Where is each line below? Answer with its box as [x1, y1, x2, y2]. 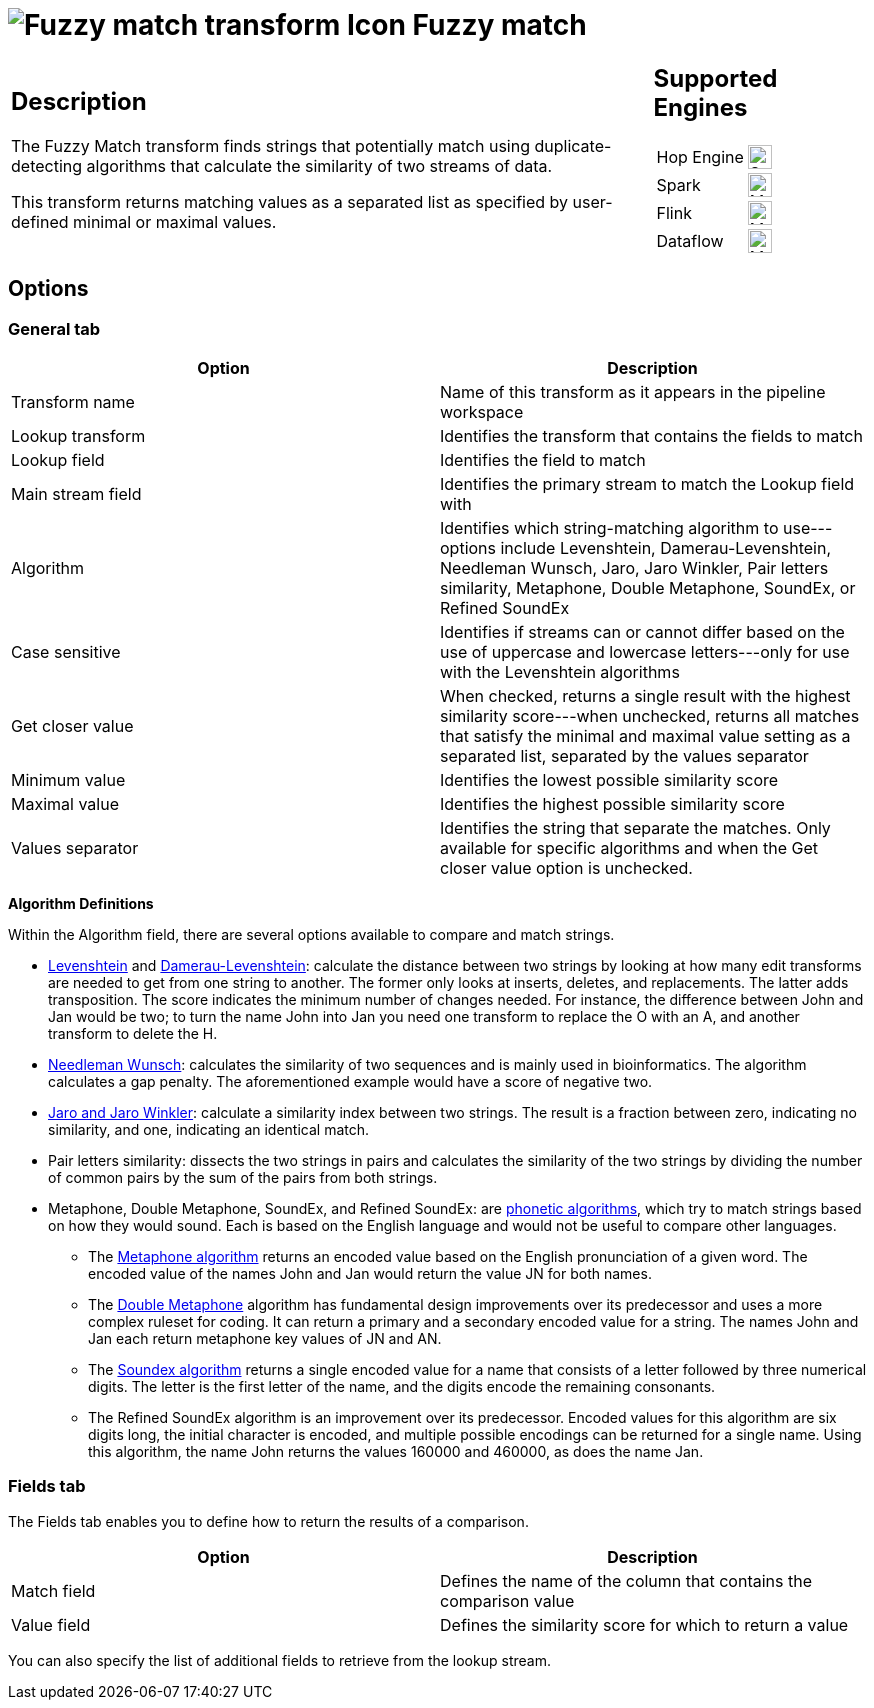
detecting [11, 156, 83, 177]
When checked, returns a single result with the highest [440, 685, 851, 706]
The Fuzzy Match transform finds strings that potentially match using [11, 136, 530, 157]
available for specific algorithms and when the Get [440, 837, 819, 858]
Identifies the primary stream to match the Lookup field [440, 473, 855, 494]
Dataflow [656, 230, 724, 251]
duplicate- [534, 136, 612, 157]
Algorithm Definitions [8, 894, 154, 912]
